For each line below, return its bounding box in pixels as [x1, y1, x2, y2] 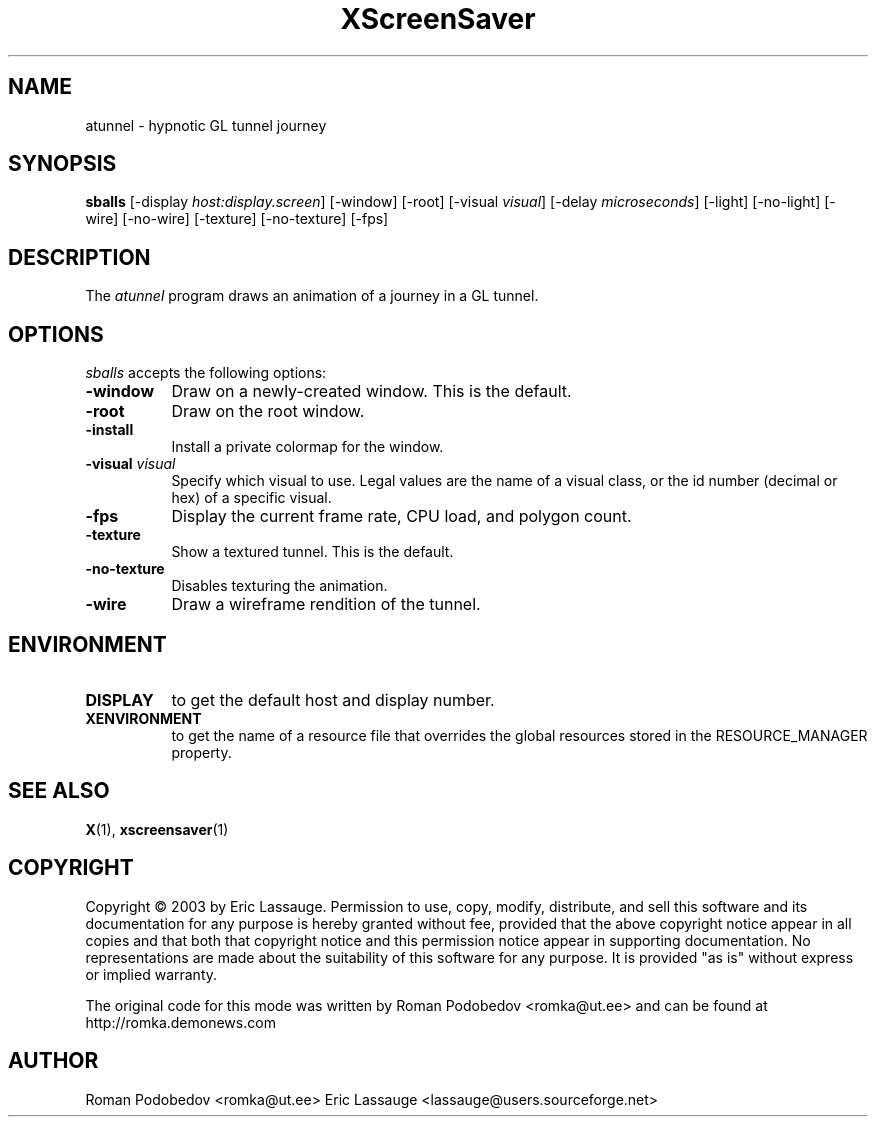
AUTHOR [8, 1048, 99, 1074]
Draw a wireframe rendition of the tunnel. [171, 594, 481, 615]
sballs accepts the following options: [85, 364, 327, 382]
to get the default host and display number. [171, 689, 495, 710]
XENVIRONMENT [85, 709, 202, 727]
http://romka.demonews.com [85, 1013, 276, 1031]
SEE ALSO [8, 778, 110, 804]
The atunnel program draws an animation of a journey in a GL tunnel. [85, 287, 539, 305]
